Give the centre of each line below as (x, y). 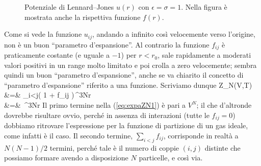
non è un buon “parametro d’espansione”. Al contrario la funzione (107, 44)
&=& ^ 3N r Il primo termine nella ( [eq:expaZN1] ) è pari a (95, 105)
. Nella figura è (204, 7)
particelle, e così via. (171, 158)
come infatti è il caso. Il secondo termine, (69, 135)
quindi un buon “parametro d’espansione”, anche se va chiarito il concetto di (124, 75)
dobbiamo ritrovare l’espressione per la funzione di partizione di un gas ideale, (126, 125)
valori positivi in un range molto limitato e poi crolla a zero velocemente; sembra (130, 65)
